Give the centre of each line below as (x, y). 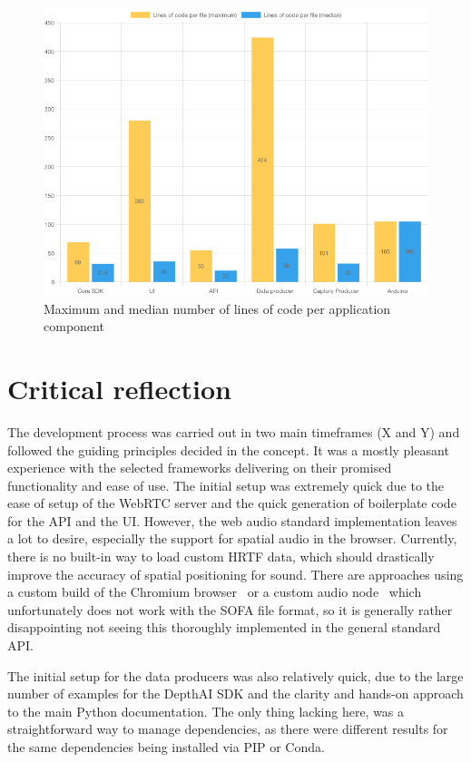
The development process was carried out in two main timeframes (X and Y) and (234, 431)
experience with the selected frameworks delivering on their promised (200, 468)
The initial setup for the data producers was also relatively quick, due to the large (235, 675)
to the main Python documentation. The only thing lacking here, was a (206, 711)
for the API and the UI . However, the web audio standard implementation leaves (232, 520)
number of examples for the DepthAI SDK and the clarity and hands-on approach (235, 694)
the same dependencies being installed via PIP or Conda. (166, 747)
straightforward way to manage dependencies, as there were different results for (228, 729)
